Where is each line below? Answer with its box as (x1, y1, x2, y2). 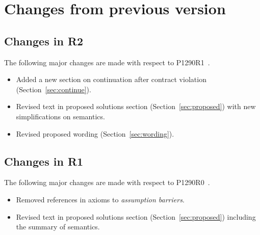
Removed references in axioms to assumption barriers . (16, 194, 185, 204)
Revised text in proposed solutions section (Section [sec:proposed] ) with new (16, 101, 256, 112)
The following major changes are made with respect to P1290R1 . (4, 57, 210, 67)
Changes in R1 (4, 153, 84, 169)
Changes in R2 (4, 33, 84, 48)
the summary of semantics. (16, 221, 100, 232)
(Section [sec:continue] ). (16, 84, 91, 94)
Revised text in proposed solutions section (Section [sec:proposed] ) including (16, 211, 256, 222)
